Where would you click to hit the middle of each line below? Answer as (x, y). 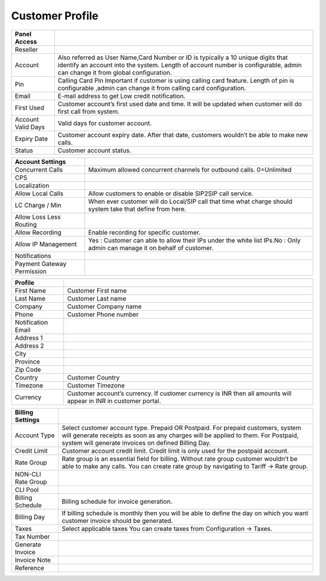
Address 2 (30, 346)
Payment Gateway (41, 264)
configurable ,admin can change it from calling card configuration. (152, 88)
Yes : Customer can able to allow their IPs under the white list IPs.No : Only (195, 240)
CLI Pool (27, 490)
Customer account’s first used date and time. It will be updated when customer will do (180, 104)
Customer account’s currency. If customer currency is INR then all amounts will (180, 393)
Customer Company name (104, 307)
